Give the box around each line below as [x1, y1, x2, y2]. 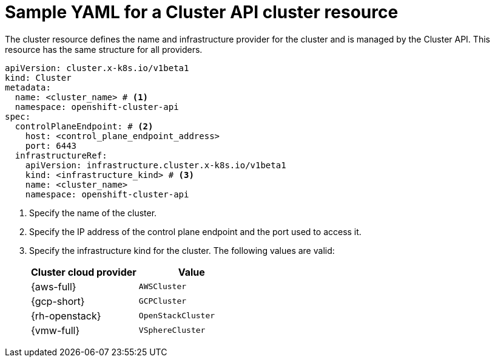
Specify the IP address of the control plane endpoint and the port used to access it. [29, 226, 362, 237]
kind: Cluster [5, 72, 72, 83]
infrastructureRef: [15, 150, 107, 160]
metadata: [5, 82, 51, 92]
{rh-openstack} [31, 309, 101, 322]
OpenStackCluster [138, 311, 215, 321]
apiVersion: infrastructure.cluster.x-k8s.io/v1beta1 [25, 160, 286, 170]
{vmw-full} [31, 324, 80, 336]
